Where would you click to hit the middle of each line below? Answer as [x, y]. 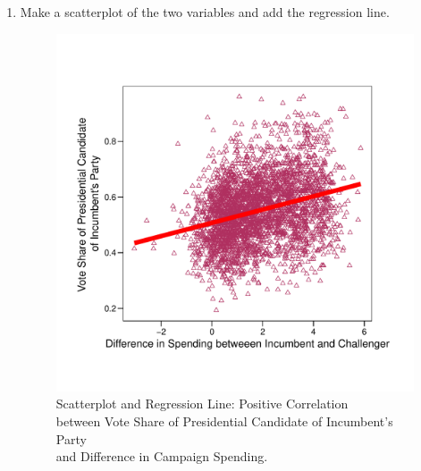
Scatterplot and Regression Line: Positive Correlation [202, 404]
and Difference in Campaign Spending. [162, 456]
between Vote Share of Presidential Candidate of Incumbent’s [224, 421]
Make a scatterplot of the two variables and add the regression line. [205, 12]
